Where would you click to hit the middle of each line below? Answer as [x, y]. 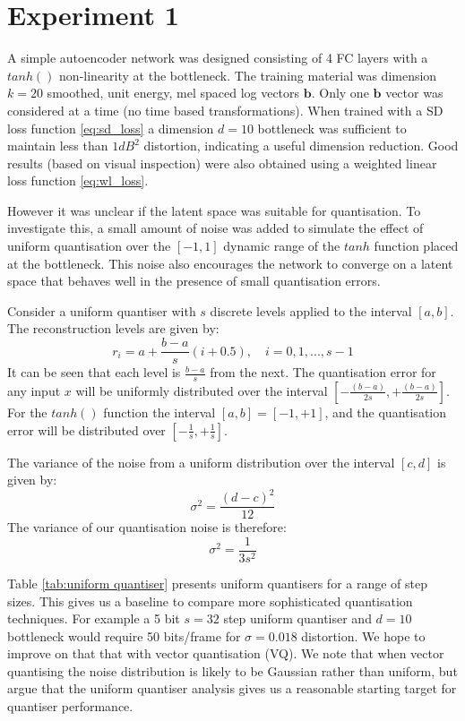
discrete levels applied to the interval [311, 310]
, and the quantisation [385, 412]
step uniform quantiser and [297, 618]
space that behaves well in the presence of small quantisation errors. [194, 281]
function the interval [159, 412]
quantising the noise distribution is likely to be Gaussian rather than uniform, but [232, 670]
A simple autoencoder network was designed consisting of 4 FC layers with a [218, 58]
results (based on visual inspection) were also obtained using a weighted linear [222, 163]
